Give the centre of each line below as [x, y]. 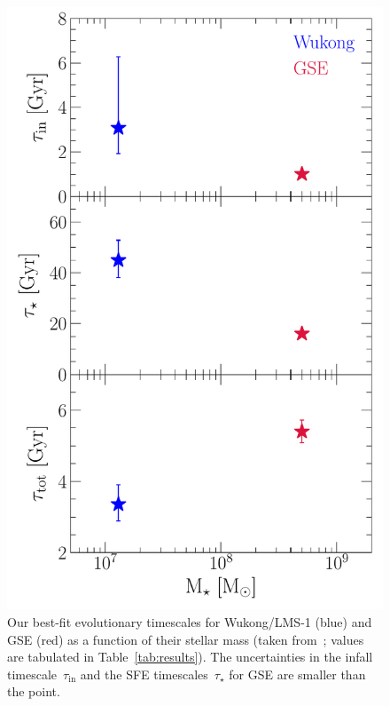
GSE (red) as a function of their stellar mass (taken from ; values [186, 639]
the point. [34, 691]
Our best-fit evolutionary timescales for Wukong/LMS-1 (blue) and [190, 621]
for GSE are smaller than [297, 674]
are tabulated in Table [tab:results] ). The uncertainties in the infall [190, 657]
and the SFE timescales [144, 674]
